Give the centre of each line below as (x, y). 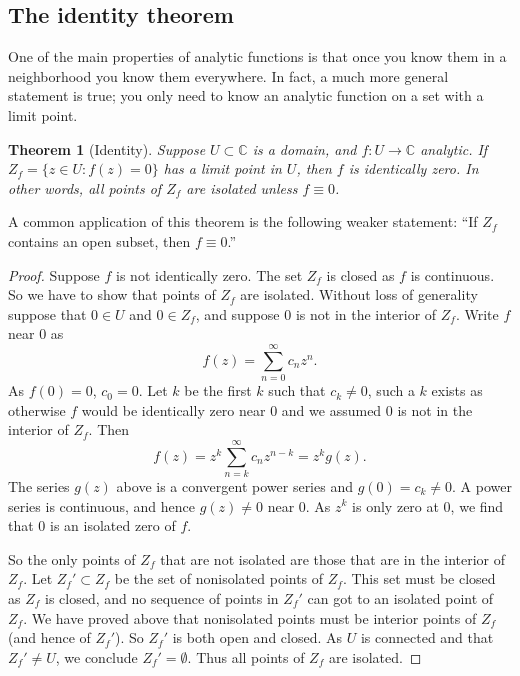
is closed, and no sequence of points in (162, 597)
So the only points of (72, 558)
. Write (477, 313)
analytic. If (454, 148)
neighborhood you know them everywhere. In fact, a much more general (228, 75)
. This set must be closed (419, 578)
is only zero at (395, 505)
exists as (457, 390)
